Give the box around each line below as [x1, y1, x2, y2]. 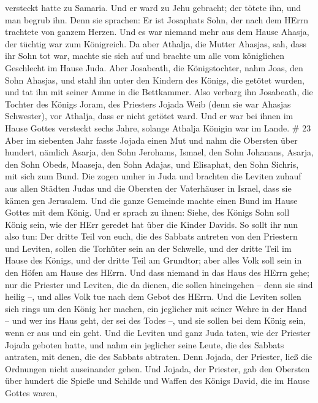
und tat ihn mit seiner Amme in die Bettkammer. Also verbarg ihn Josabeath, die [5, 85, 313, 98]
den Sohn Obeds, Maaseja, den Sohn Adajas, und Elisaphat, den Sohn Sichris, [5, 157, 299, 170]
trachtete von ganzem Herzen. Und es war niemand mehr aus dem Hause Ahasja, [5, 25, 309, 38]
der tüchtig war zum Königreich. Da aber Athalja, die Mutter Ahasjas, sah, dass [5, 37, 306, 50]
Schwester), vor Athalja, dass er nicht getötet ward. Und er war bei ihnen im [5, 109, 293, 122]
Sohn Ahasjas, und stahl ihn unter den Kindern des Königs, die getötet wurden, [5, 73, 305, 86]
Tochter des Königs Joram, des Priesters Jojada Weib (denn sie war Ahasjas [5, 97, 291, 110]
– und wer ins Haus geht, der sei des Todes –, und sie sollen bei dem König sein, [5, 314, 306, 327]
